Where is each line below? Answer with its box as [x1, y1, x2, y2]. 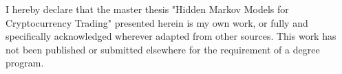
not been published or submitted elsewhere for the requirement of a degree [6, 42, 320, 56]
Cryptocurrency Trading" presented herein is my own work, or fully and [6, 15, 308, 29]
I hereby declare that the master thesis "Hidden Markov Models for [6, 2, 289, 16]
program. [6, 56, 44, 70]
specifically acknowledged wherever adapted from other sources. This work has [6, 29, 336, 43]
